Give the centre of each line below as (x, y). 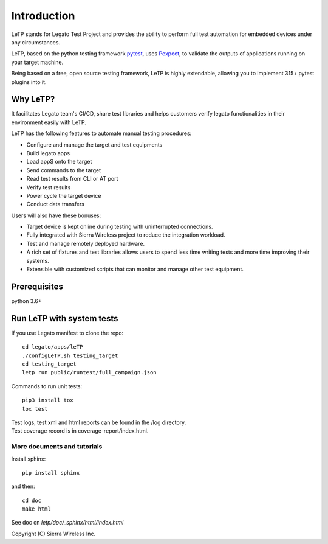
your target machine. (37, 62)
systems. (38, 260)
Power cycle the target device (64, 195)
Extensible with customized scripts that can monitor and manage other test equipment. (135, 269)
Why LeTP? (33, 99)
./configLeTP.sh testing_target (70, 355)
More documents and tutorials (57, 447)
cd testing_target (50, 364)
